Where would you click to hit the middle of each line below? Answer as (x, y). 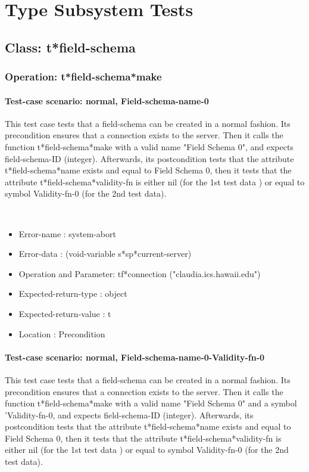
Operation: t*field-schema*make (83, 77)
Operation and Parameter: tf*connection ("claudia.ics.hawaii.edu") (140, 273)
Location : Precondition (62, 333)
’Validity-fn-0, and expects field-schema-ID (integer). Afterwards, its (129, 414)
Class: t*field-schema (70, 47)
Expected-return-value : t (65, 313)
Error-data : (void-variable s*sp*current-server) (105, 254)
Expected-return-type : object (73, 294)
